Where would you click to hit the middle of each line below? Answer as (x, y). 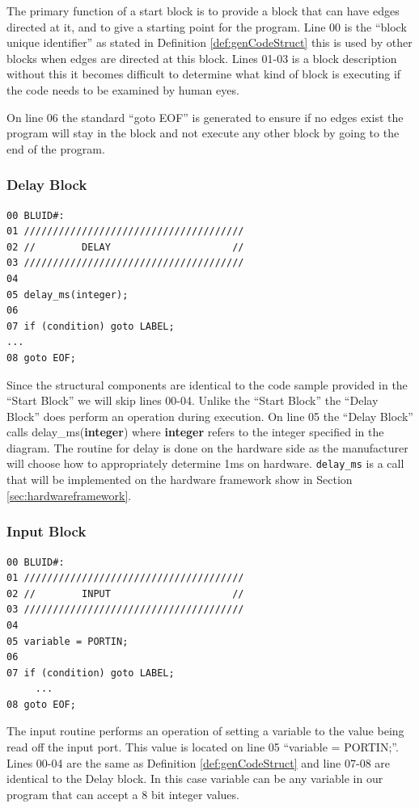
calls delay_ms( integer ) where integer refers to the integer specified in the (195, 432)
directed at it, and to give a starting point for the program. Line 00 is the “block (207, 26)
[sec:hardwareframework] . (69, 495)
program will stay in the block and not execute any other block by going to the (203, 133)
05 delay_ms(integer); (68, 295)
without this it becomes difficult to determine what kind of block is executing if (204, 74)
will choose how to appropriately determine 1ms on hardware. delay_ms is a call (205, 463)
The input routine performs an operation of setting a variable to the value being (205, 731)
